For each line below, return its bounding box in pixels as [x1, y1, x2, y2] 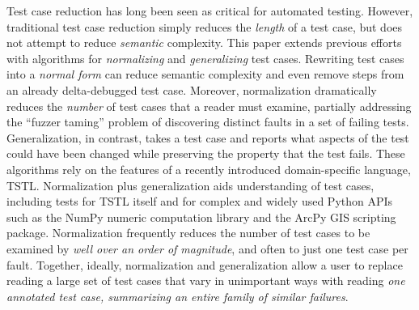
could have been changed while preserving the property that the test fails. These [6, 145, 405, 162]
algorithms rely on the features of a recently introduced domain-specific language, [6, 160, 411, 177]
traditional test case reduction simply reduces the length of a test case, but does [6, 18, 403, 35]
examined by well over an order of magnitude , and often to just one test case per [6, 240, 408, 257]
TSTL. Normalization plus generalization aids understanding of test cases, [6, 176, 375, 193]
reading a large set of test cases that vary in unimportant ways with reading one [6, 272, 405, 289]
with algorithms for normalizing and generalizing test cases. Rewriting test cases [6, 49, 404, 66]
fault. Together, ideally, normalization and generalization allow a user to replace [6, 256, 403, 273]
